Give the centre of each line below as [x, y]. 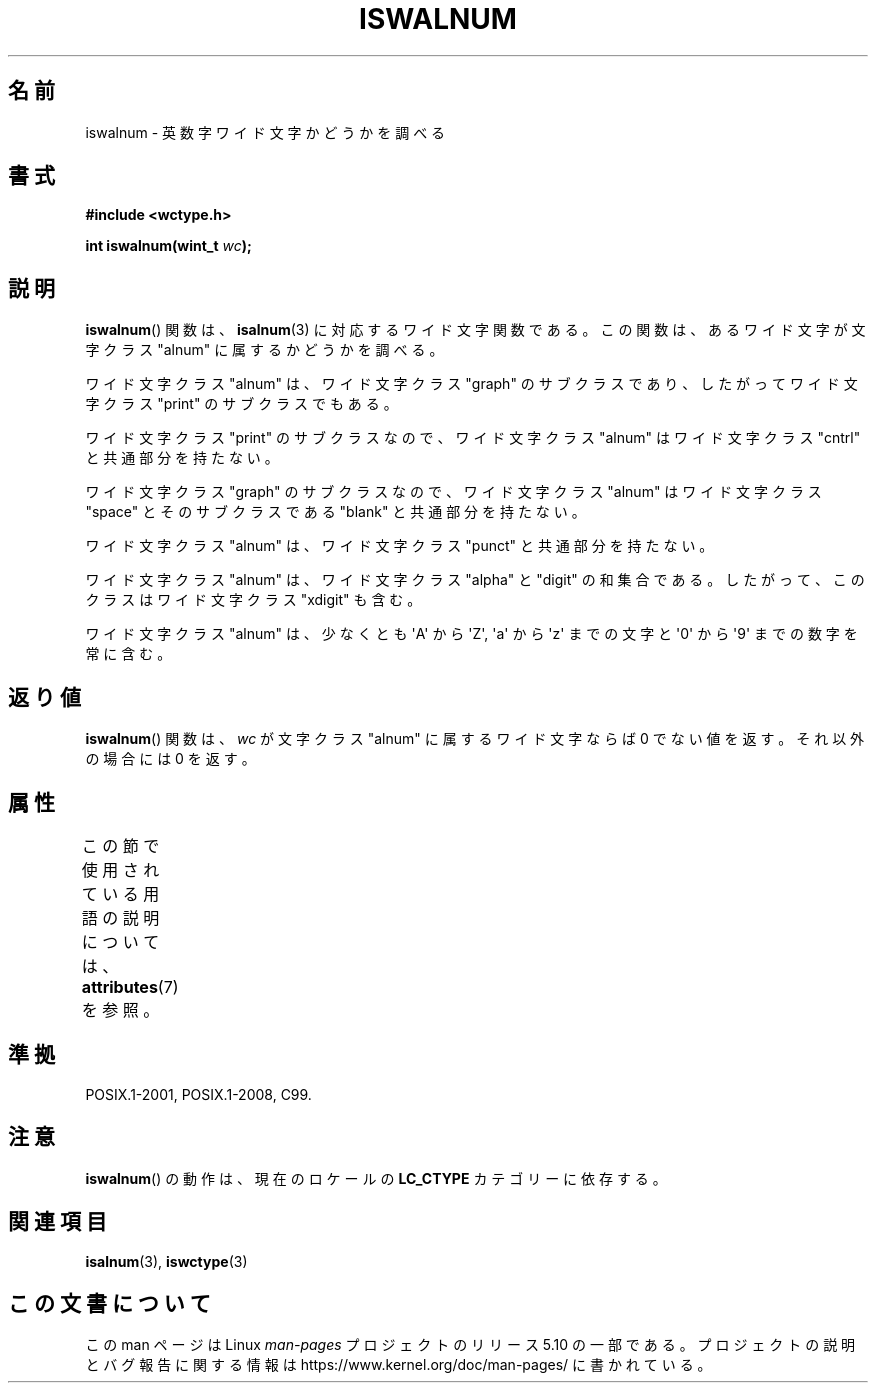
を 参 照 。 [120, 1009]
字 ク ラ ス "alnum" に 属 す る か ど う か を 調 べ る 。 [264, 350]
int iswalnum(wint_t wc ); [168, 246]
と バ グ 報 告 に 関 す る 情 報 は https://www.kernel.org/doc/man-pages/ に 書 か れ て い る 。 [398, 1365]
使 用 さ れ [120, 869]
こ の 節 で [120, 845]
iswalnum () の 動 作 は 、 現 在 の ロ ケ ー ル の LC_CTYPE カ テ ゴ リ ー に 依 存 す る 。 [376, 1178]
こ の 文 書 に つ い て [109, 1303]
